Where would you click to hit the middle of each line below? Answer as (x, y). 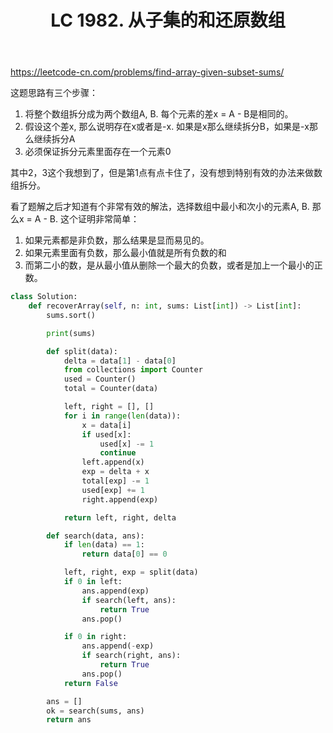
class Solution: (44, 297)
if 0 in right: (95, 637)
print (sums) (71, 333)
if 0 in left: (93, 582)
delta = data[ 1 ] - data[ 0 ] (120, 361)
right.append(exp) (120, 499)
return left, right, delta (120, 517)
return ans (69, 720)
